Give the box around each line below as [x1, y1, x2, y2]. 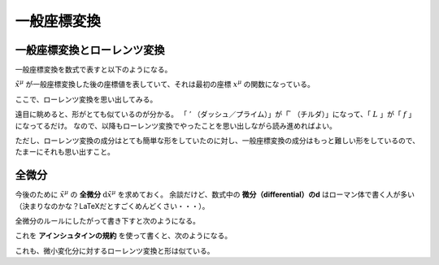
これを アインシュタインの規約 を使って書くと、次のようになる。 [15, 231, 232, 241]
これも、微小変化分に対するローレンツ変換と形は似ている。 [15, 245, 215, 255]
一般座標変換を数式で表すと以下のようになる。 [15, 65, 172, 75]
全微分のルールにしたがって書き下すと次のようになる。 [15, 216, 201, 226]
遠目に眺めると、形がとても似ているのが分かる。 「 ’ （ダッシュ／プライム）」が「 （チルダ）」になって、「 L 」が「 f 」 [15, 110, 416, 119]
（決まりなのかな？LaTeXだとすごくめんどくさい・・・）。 [15, 201, 210, 211]
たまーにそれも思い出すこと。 [15, 147, 115, 157]
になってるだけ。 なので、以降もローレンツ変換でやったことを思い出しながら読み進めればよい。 [15, 120, 337, 130]
